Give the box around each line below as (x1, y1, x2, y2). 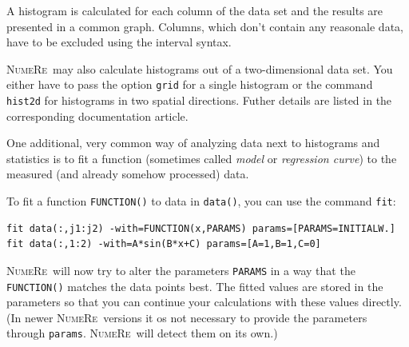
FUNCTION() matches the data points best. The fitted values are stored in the (6, 277, 383, 294)
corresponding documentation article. (6, 107, 189, 124)
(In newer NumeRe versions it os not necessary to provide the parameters (6, 309, 367, 325)
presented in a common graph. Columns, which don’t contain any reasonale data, (6, 18, 403, 34)
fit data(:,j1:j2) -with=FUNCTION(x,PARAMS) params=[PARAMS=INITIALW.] (6, 222, 395, 234)
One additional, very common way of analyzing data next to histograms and (6, 134, 380, 151)
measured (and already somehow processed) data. (6, 166, 249, 182)
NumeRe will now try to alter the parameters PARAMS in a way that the (6, 261, 355, 278)
